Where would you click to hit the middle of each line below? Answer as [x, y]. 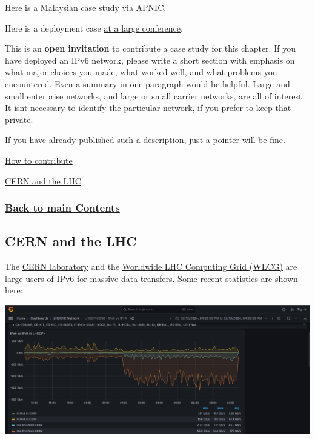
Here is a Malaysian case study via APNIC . [86, 7]
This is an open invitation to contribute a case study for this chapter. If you [150, 48]
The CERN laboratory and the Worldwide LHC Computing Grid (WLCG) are [151, 266]
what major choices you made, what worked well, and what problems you [141, 72]
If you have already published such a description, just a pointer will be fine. [145, 140]
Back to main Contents [62, 208]
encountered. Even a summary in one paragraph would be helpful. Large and [148, 83]
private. [19, 119]
